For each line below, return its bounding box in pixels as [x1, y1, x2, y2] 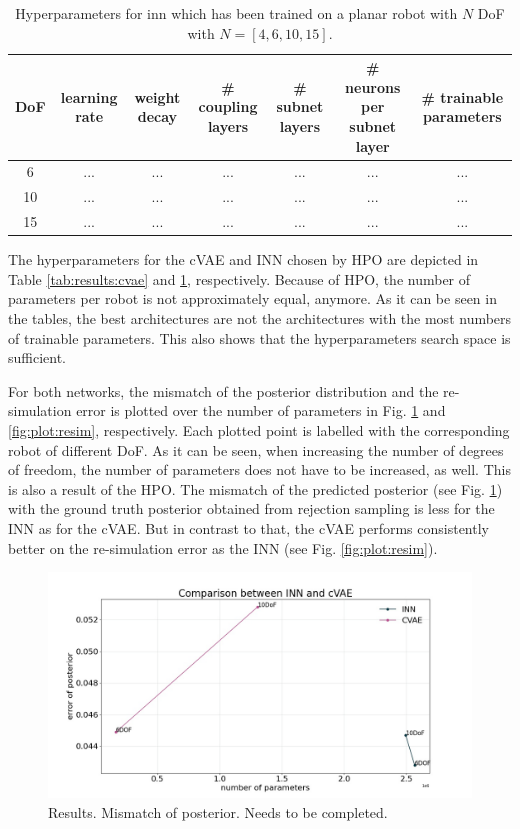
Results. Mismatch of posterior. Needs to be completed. [48, 801, 388, 822]
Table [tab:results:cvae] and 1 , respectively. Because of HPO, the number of [8, 268, 471, 289]
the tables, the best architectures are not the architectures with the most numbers [8, 307, 512, 328]
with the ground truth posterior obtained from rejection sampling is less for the [8, 498, 495, 519]
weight [134, 86, 181, 107]
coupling [198, 96, 258, 117]
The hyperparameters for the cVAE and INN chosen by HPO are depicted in [8, 249, 479, 270]
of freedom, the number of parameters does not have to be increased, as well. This [8, 459, 511, 480]
